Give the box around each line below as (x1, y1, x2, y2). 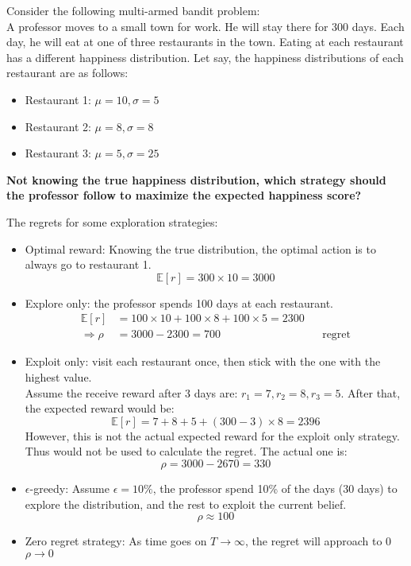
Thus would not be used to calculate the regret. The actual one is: (25, 443, 348, 459)
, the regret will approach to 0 (245, 533, 392, 549)
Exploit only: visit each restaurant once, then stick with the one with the (25, 353, 381, 370)
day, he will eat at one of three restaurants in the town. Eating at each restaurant (6, 33, 404, 50)
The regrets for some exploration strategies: (6, 213, 218, 230)
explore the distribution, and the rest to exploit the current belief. (25, 495, 347, 512)
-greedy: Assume (29, 479, 109, 496)
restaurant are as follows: (6, 64, 129, 81)
